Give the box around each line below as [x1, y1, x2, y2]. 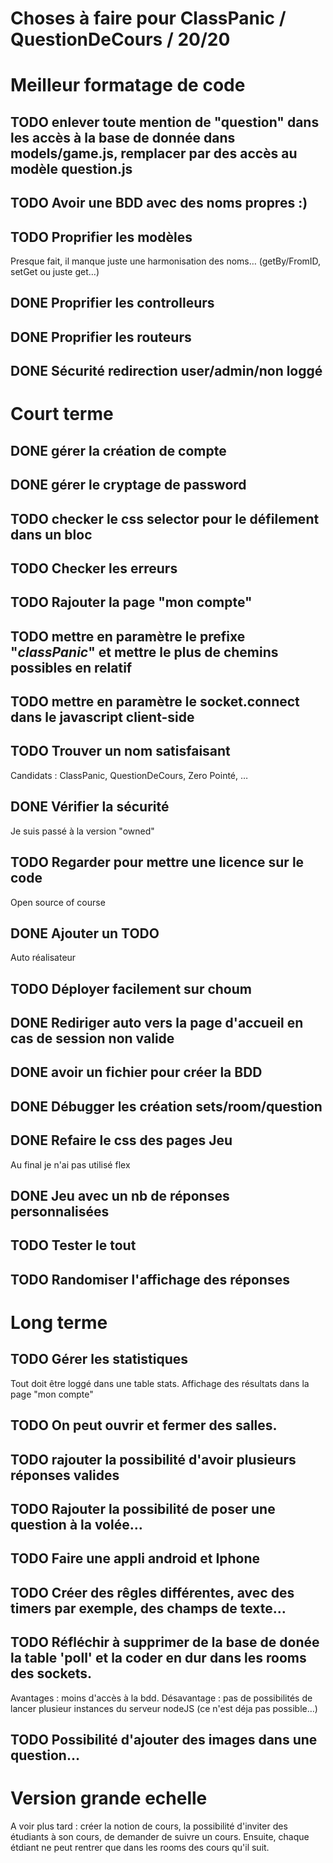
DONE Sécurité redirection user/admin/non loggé [10, 363, 323, 380]
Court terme [10, 403, 114, 426]
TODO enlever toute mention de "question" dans [10, 113, 320, 131]
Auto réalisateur [10, 952, 77, 964]
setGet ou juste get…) [10, 265, 100, 277]
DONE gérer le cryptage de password [10, 477, 247, 494]
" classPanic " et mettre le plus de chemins [10, 643, 279, 661]
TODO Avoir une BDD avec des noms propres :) [10, 195, 308, 212]
